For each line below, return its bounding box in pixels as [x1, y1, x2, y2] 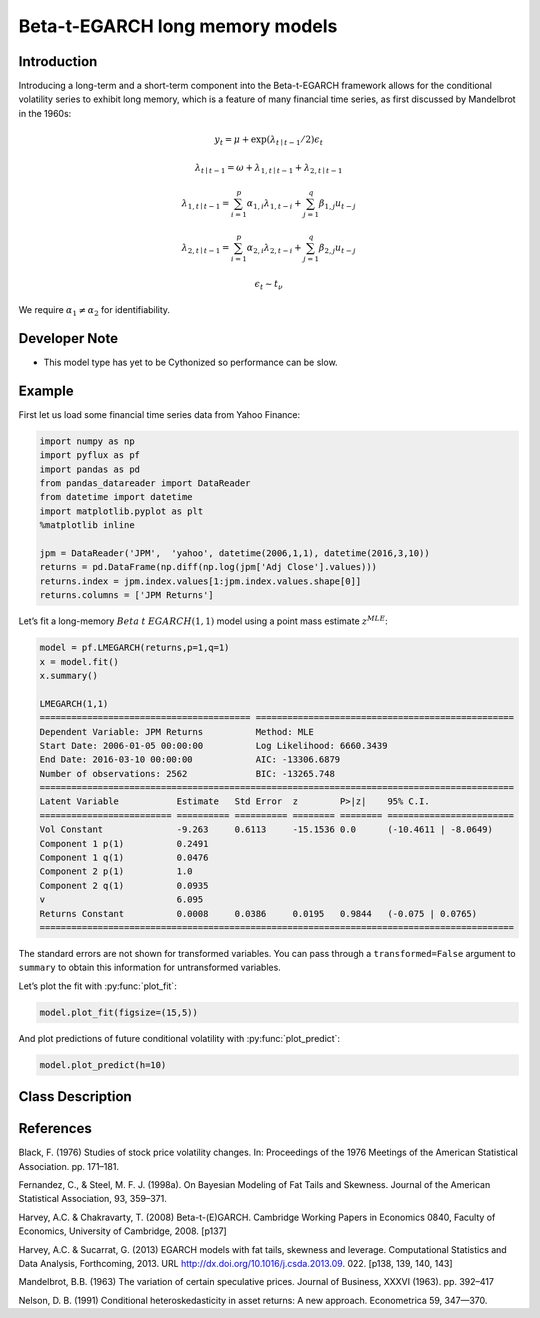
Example [18, 382, 74, 399]
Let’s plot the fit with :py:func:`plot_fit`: [18, 980, 177, 992]
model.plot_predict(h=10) [39, 1059, 167, 1070]
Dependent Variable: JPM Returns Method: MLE [39, 726, 314, 737]
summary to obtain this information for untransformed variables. [18, 961, 282, 974]
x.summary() [39, 670, 99, 681]
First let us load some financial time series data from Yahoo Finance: [18, 408, 301, 420]
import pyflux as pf [39, 450, 140, 461]
